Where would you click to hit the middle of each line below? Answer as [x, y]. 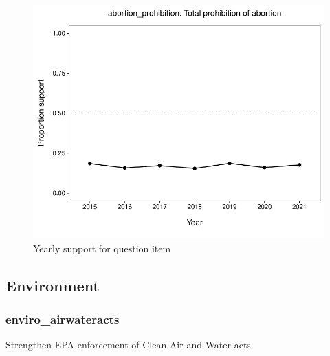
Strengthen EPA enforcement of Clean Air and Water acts [128, 345]
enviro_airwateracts [63, 319]
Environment [53, 285]
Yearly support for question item [102, 248]
